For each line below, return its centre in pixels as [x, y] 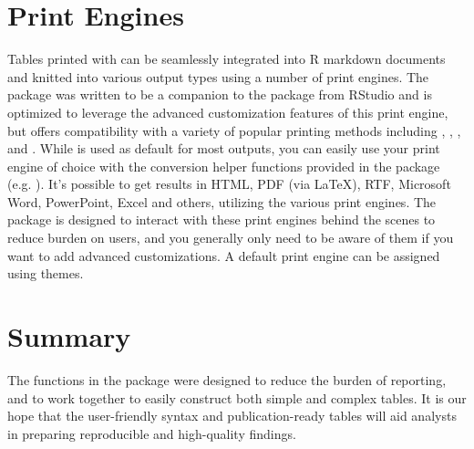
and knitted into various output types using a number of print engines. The [218, 76]
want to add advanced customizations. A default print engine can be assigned [224, 255]
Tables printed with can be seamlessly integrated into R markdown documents [227, 59]
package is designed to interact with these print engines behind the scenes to [222, 219]
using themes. [46, 273]
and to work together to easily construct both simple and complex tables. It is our [237, 397]
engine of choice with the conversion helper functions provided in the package [224, 166]
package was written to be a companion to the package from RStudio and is [220, 94]
